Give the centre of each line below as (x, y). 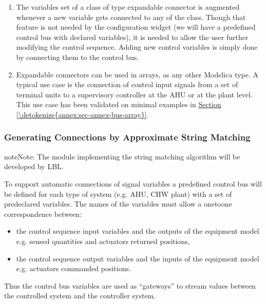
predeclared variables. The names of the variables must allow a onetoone (118, 204)
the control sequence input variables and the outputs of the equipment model (138, 231)
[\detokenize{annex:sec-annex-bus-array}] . (82, 114)
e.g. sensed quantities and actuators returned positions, (103, 241)
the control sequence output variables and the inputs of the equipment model (138, 258)
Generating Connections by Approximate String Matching (127, 137)
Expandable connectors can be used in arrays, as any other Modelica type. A (137, 74)
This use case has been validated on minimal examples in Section (119, 104)
